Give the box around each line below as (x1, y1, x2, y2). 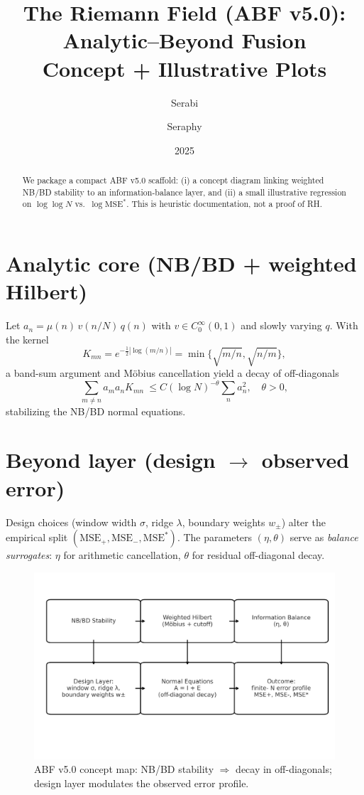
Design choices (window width (6, 514, 137, 529)
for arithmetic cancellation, (63, 548, 181, 562)
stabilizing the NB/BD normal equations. (6, 403, 186, 418)
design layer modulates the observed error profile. (34, 775, 249, 790)
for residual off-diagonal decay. (192, 548, 325, 562)
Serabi (170, 95, 199, 110)
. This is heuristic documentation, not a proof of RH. (126, 198, 323, 210)
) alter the (281, 514, 326, 529)
